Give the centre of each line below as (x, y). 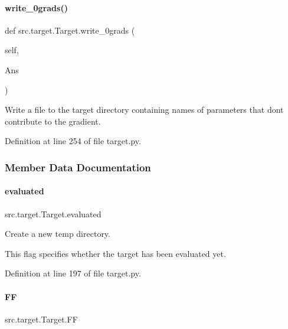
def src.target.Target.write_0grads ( (70, 30)
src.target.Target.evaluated (53, 214)
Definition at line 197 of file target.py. (73, 273)
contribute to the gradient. (53, 121)
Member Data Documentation (78, 167)
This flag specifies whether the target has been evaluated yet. (115, 253)
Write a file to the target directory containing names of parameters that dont (144, 110)
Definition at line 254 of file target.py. (73, 141)
